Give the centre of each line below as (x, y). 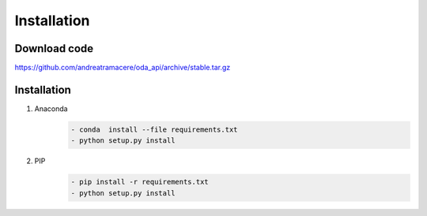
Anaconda (51, 108)
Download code (54, 48)
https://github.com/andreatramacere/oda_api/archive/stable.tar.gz (123, 68)
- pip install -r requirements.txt (140, 182)
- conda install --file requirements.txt (154, 129)
